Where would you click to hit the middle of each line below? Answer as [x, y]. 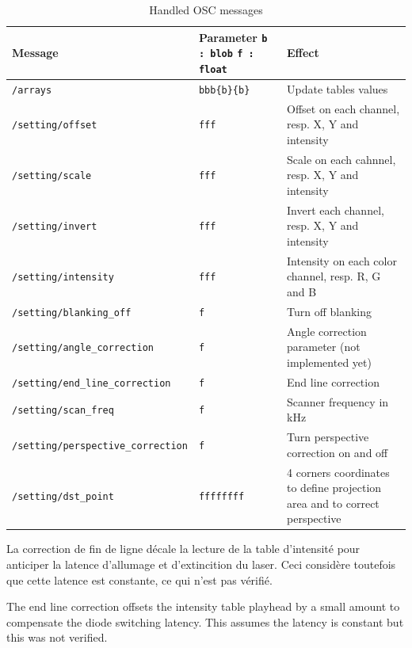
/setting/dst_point [63, 496]
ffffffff [221, 496]
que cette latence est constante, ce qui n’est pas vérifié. [139, 579]
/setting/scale [52, 176]
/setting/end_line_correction [92, 383]
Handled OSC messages [206, 10]
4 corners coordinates [338, 472]
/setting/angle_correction [83, 348]
